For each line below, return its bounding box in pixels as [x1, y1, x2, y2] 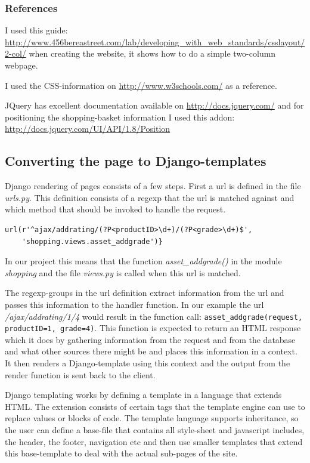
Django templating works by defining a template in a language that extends [5, 388, 282, 401]
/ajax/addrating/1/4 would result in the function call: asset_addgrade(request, [5, 310, 303, 322]
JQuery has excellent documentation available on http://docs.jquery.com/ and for [5, 99, 304, 112]
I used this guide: [5, 24, 68, 36]
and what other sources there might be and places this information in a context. [5, 345, 297, 357]
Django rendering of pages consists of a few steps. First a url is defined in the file [5, 180, 301, 192]
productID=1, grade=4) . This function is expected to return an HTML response [5, 322, 301, 334]
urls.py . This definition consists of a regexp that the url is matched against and [5, 191, 294, 203]
